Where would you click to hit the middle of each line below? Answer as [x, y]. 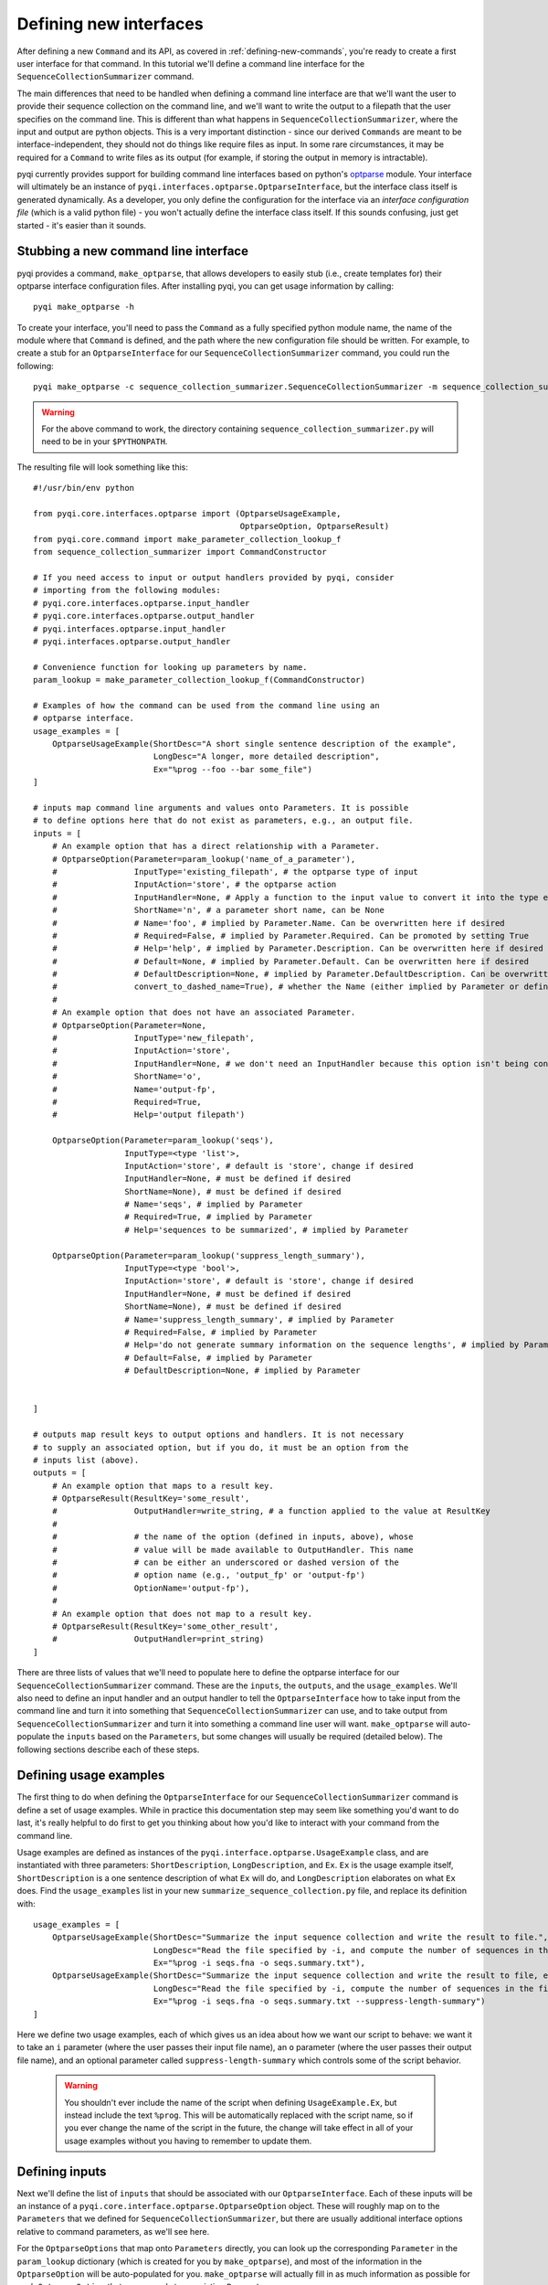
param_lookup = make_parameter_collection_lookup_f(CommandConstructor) [199, 680]
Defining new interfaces [111, 24]
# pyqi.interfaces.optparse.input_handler [130, 629]
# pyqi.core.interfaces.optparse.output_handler [144, 616]
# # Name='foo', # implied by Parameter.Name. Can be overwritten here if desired [279, 923]
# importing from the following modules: [127, 590]
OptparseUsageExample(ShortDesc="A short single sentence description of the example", [254, 744]
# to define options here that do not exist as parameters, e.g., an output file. [223, 821]
